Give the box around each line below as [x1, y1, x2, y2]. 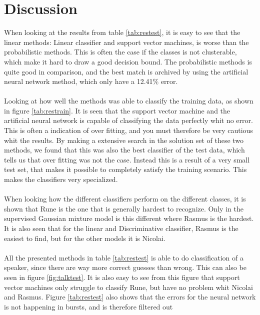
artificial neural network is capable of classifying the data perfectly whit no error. [4, 115, 253, 125]
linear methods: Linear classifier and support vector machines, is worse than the [4, 36, 249, 47]
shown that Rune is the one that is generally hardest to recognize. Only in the [4, 203, 243, 213]
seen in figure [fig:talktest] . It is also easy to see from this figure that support [4, 271, 240, 282]
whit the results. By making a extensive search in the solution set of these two [4, 134, 244, 145]
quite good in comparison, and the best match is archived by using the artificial [4, 66, 248, 76]
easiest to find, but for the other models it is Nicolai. [4, 232, 165, 243]
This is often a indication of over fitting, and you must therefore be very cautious [4, 125, 253, 135]
